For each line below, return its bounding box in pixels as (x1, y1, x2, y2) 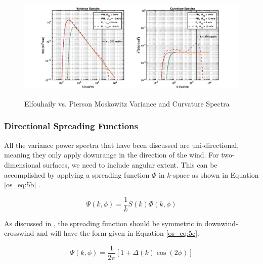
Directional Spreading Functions (4, 120, 138, 132)
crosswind (4, 228, 34, 238)
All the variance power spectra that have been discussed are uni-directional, (4, 139, 239, 150)
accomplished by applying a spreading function (4, 169, 150, 180)
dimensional (4, 159, 41, 170)
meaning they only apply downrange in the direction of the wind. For (4, 149, 219, 160)
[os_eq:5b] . (4, 179, 40, 190)
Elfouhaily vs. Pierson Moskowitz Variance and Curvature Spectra (24, 98, 230, 109)
